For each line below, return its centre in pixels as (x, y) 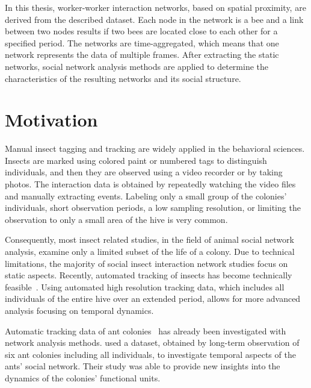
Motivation (51, 120)
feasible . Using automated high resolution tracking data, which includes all (145, 286)
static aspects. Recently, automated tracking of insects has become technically (149, 275)
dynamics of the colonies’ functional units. (83, 377)
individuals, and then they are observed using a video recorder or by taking (144, 172)
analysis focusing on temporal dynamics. (79, 310)
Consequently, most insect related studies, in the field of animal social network (149, 239)
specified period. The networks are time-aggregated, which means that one (142, 42)
